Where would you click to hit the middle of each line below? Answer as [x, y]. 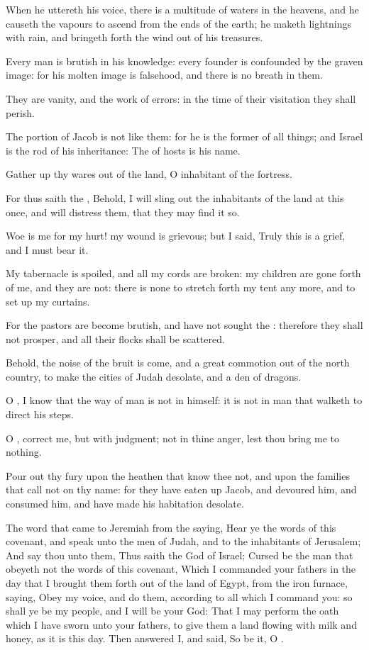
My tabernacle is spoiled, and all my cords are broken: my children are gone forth [183, 273]
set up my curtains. [48, 301]
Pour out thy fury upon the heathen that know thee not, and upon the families [178, 475]
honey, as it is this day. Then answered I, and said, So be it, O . [145, 638]
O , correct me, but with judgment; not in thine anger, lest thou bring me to [173, 438]
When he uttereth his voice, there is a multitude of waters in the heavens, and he [182, 9]
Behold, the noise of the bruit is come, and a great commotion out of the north [178, 363]
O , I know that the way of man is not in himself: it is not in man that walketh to [184, 400]
